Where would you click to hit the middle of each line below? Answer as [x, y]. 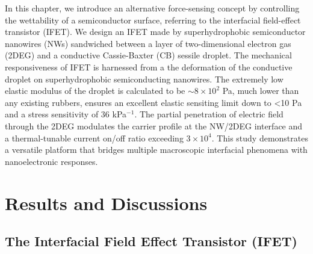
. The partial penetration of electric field [209, 114]
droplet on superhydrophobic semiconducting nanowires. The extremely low [144, 79]
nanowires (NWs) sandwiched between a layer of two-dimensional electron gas [148, 43]
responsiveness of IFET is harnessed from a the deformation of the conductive [149, 67]
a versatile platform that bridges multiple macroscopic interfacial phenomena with [156, 150]
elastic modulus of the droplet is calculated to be [95, 91]
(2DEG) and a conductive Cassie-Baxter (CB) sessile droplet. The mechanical [148, 55]
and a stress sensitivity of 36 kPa [66, 114]
